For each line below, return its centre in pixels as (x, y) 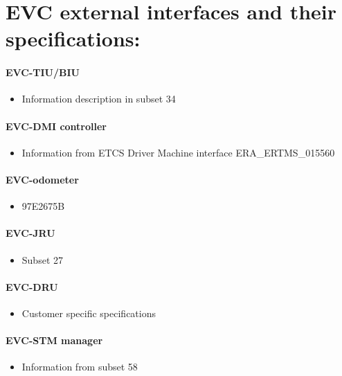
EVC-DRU (32, 286)
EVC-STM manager (54, 340)
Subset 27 (42, 259)
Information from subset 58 (80, 367)
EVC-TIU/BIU (43, 72)
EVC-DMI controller (56, 126)
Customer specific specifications (89, 313)
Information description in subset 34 (99, 99)
